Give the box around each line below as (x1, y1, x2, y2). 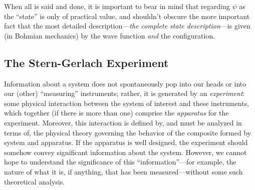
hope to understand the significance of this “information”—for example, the (4, 156, 236, 167)
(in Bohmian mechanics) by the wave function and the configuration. (4, 30, 215, 40)
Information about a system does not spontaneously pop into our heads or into (4, 78, 246, 88)
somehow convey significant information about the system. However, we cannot (4, 146, 247, 157)
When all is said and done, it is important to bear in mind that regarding (4, 1, 230, 11)
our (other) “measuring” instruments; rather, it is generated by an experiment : (4, 88, 245, 98)
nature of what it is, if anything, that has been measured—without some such (4, 166, 243, 176)
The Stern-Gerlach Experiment (4, 54, 169, 70)
